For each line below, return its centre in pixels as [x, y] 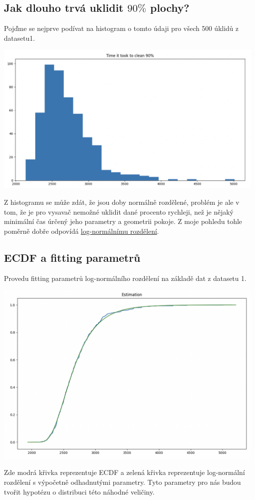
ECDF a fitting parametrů [72, 257]
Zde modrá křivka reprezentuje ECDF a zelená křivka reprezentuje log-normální [125, 472]
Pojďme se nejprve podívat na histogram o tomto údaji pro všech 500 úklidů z [121, 28]
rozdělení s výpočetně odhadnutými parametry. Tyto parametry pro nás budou [123, 482]
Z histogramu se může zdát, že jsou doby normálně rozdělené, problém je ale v [122, 202]
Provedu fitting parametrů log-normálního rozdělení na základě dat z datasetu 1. [125, 278]
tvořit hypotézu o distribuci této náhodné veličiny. [79, 491]
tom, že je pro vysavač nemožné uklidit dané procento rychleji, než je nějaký [119, 211]
